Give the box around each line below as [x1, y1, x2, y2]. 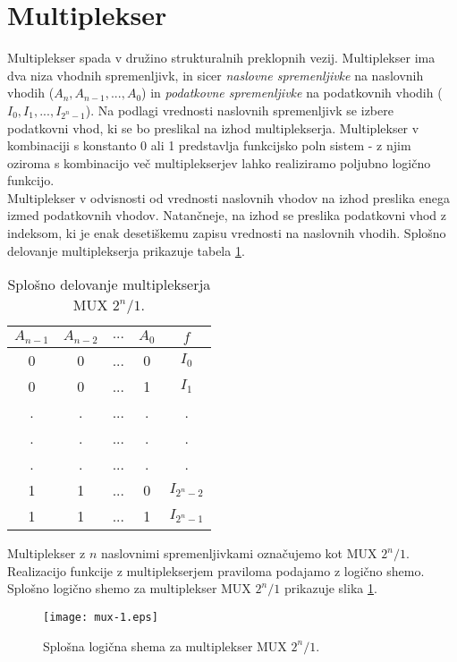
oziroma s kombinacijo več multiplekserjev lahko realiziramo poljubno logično [7, 153, 431, 172]
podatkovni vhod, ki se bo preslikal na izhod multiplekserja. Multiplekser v [7, 118, 419, 137]
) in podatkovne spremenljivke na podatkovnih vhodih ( [141, 83, 443, 102]
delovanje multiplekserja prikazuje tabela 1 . [7, 241, 245, 259]
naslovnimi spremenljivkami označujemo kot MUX [100, 544, 377, 563]
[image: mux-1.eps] [43, 610, 158, 624]
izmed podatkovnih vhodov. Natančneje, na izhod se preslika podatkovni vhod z [7, 206, 447, 225]
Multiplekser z [7, 544, 86, 563]
